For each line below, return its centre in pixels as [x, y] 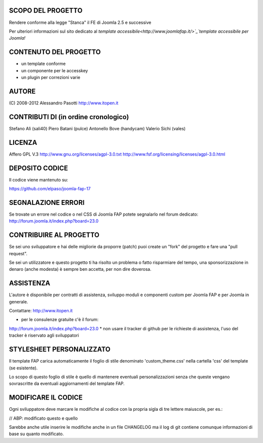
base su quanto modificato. [37, 434]
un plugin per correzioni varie [51, 77]
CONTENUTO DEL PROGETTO [55, 52]
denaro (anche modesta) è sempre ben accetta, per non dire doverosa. [80, 269]
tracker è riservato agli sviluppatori [44, 335]
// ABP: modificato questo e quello [43, 418]
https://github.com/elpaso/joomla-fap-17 [50, 189]
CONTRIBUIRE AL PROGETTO [54, 235]
